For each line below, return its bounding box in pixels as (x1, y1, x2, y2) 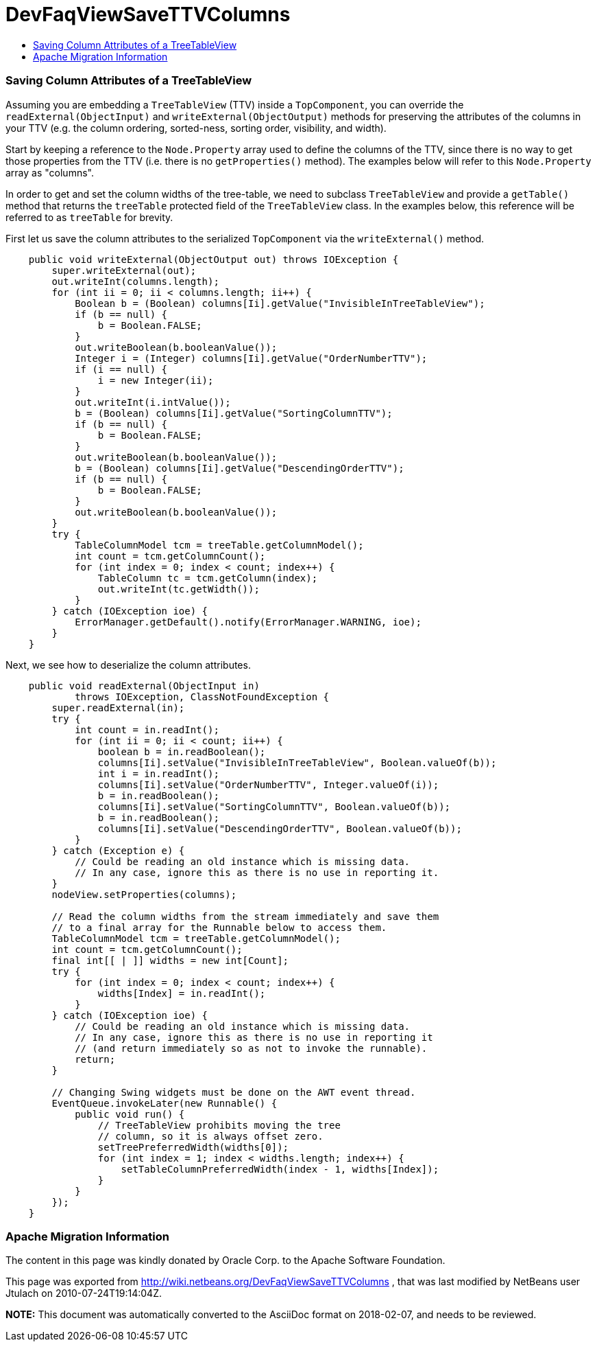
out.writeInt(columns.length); (51, 275, 219, 287)
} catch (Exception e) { (51, 844, 185, 856)
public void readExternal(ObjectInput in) (28, 680, 260, 691)
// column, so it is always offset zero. (97, 1130, 324, 1142)
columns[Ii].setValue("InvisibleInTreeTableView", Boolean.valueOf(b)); (97, 757, 497, 768)
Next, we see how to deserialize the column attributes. (5, 658, 251, 671)
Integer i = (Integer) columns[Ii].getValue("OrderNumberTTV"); (75, 352, 428, 364)
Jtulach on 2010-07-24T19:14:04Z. (5, 1287, 162, 1300)
